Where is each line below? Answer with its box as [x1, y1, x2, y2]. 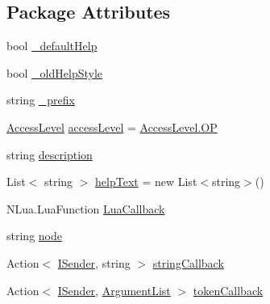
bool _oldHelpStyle [6, 64, 103, 81]
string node [6, 227, 62, 244]
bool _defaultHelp [6, 37, 98, 54]
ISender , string [57, 254, 131, 271]
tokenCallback [193, 281, 264, 298]
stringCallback [152, 254, 224, 271]
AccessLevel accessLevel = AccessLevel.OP [6, 118, 218, 135]
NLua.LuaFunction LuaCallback [6, 200, 165, 217]
